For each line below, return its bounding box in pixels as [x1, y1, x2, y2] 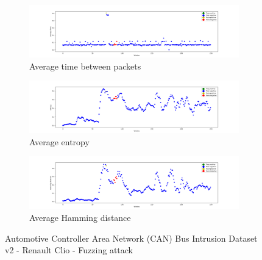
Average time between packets [29, 59, 141, 72]
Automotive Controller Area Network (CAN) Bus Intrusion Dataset [5, 231, 258, 244]
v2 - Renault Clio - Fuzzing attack [5, 244, 133, 256]
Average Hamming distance [29, 211, 131, 223]
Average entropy [29, 135, 90, 148]
